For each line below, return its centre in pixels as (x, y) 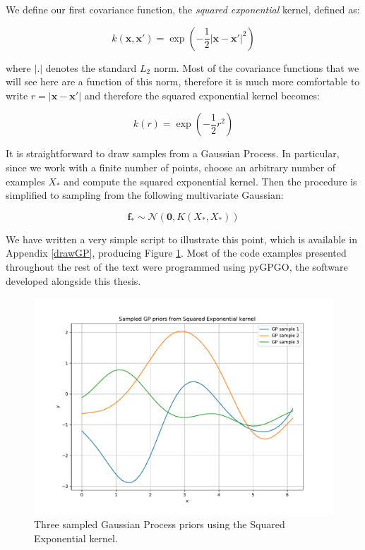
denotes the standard (91, 67)
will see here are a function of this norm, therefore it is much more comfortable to (183, 81)
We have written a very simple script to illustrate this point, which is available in (181, 239)
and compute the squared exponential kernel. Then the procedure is (210, 181)
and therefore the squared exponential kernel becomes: (202, 95)
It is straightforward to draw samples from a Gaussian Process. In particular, (173, 153)
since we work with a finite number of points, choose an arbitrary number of (171, 167)
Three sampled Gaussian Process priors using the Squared (160, 524)
